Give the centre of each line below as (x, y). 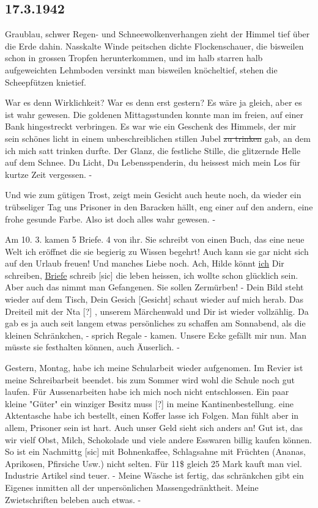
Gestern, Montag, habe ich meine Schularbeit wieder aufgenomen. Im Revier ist (154, 368)
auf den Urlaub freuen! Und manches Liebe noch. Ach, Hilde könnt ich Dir (145, 263)
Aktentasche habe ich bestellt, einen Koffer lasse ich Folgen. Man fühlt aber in (152, 415)
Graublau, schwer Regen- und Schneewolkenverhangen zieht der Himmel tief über (157, 34)
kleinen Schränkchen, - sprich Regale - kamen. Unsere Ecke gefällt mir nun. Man (156, 335)
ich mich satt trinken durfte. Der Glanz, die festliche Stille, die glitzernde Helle (153, 150)
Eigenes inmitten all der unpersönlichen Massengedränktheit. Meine (132, 487)
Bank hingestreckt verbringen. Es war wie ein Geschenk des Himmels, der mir (151, 126)
